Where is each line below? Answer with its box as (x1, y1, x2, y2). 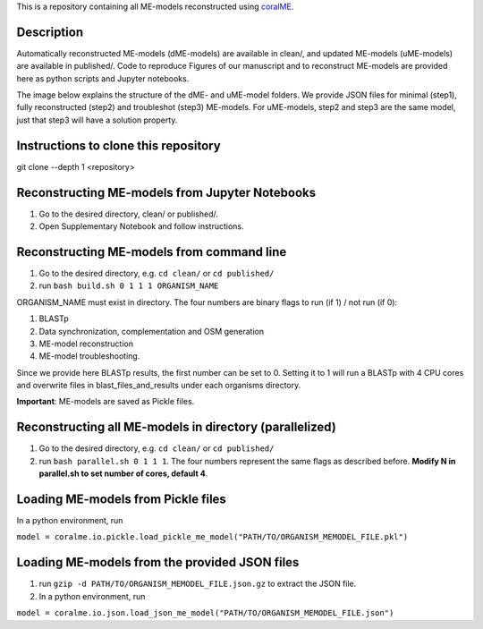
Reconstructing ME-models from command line (16, 244, 287, 259)
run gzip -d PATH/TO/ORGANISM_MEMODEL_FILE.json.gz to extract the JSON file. (38, 578, 357, 590)
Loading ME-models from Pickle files (16, 491, 227, 506)
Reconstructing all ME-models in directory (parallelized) (16, 420, 337, 435)
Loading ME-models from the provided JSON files (16, 555, 300, 570)
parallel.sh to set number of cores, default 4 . (38, 468, 208, 479)
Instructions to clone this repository (16, 138, 221, 153)
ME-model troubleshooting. (38, 351, 140, 361)
